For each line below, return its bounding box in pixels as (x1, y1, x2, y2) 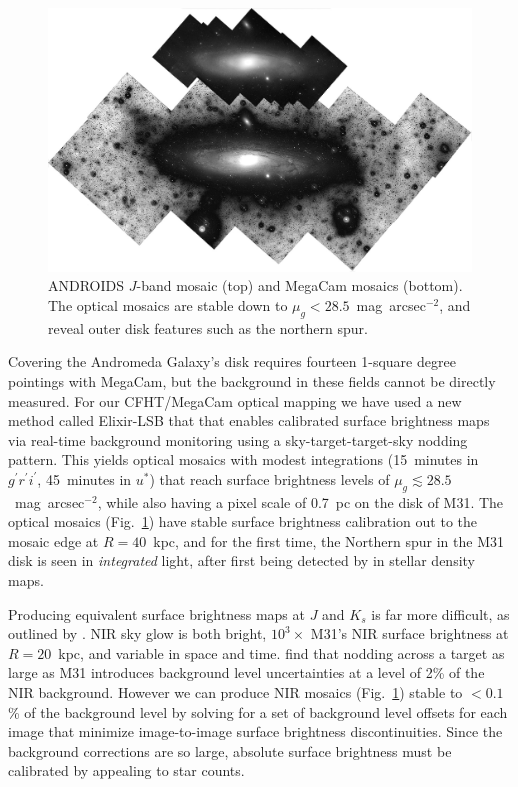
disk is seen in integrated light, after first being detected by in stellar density (8, 550, 476, 571)
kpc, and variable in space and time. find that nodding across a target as (58, 642, 505, 663)
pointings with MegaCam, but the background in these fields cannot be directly (8, 370, 496, 391)
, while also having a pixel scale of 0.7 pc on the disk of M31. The (97, 491, 504, 512)
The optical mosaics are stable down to (48, 294, 288, 315)
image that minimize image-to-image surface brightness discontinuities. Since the (8, 721, 503, 742)
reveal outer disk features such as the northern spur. (48, 317, 368, 338)
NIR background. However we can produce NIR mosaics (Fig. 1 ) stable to (8, 682, 463, 703)
